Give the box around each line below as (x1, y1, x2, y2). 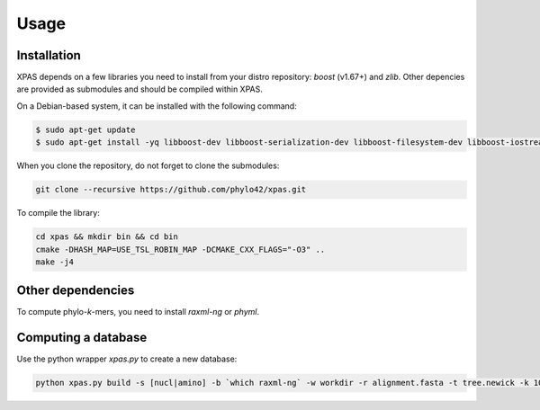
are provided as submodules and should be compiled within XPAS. (16, 84, 263, 94)
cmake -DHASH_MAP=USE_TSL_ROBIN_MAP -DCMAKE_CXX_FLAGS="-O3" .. (35, 244, 326, 254)
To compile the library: (16, 208, 101, 218)
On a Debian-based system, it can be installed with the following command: (16, 100, 297, 111)
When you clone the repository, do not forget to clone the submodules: (16, 160, 280, 171)
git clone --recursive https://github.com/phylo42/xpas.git (35, 184, 307, 195)
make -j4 (35, 256, 75, 267)
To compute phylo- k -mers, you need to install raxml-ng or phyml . (16, 307, 260, 317)
